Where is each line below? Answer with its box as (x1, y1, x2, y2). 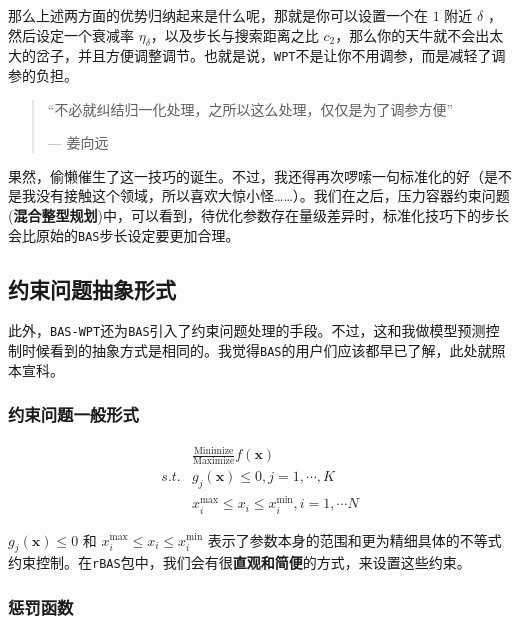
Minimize (193, 445, 234, 456)
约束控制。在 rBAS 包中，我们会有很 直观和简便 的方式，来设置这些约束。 (8, 552, 471, 573)
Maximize (192, 456, 235, 467)
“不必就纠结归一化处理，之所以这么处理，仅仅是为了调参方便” (47, 98, 454, 119)
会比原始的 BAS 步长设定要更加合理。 (8, 224, 240, 245)
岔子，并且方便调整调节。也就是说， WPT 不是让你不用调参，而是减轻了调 (35, 45, 506, 66)
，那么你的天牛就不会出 (335, 24, 490, 45)
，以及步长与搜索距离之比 (150, 24, 319, 45)
